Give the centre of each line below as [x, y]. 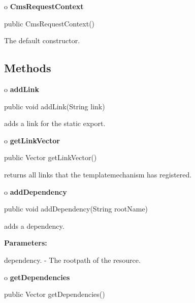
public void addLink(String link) [55, 106]
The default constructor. [42, 40]
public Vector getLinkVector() [51, 157]
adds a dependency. [34, 225]
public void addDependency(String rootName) [76, 209]
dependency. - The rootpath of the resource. [72, 260]
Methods [28, 68]
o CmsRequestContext [44, 6]
